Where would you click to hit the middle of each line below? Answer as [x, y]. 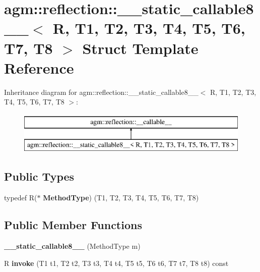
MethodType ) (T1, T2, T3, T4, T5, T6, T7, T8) [121, 198]
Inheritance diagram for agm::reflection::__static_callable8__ [101, 92]
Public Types [39, 176]
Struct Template [140, 48]
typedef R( [21, 198]
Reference [39, 67]
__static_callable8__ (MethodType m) [72, 246]
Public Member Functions [73, 225]
